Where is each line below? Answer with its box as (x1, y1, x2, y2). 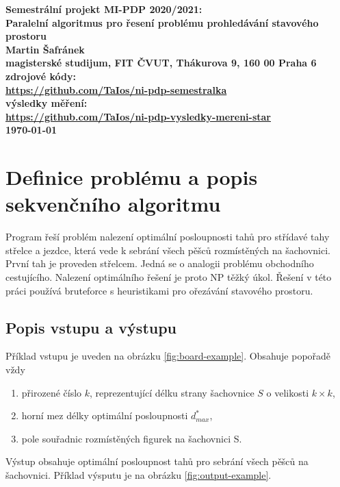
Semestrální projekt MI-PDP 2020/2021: (5, 2, 202, 16)
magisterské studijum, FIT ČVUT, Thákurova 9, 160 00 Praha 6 (5, 55, 317, 70)
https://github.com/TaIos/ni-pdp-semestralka (5, 82, 227, 97)
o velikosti (266, 385, 309, 399)
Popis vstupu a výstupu (5, 316, 177, 338)
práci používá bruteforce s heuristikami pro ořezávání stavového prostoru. (5, 283, 313, 297)
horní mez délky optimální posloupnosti (21, 408, 188, 423)
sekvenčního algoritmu (5, 190, 221, 218)
